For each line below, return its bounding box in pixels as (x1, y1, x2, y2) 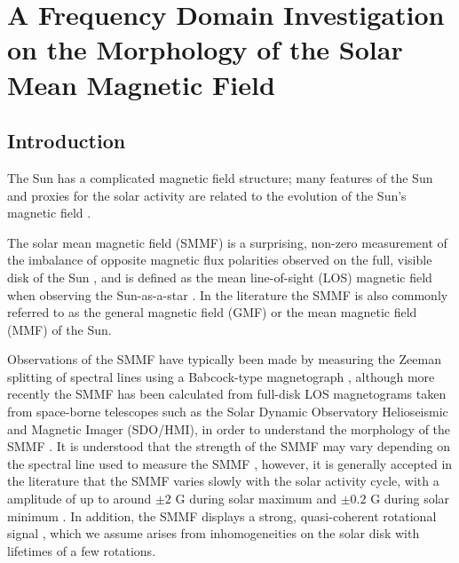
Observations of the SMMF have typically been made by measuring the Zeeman (7, 350, 441, 369)
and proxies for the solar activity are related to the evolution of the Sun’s (7, 186, 407, 204)
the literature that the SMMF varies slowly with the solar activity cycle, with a (7, 472, 439, 490)
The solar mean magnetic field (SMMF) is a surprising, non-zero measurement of (7, 233, 447, 251)
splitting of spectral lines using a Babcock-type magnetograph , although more (7, 367, 435, 385)
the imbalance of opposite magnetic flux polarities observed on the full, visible (7, 250, 432, 269)
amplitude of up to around (7, 489, 152, 508)
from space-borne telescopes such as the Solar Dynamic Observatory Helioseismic (7, 402, 448, 421)
